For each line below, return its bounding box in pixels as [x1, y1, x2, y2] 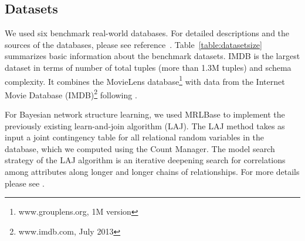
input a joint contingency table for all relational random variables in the [5, 131, 265, 143]
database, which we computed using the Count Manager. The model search [5, 142, 275, 154]
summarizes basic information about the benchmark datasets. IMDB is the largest [5, 50, 300, 62]
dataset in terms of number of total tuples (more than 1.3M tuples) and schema [5, 61, 292, 73]
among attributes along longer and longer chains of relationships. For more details [5, 166, 300, 178]
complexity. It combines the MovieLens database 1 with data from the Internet [5, 73, 285, 87]
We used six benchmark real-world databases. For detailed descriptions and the [5, 27, 290, 39]
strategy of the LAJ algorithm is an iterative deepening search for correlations [5, 154, 286, 166]
